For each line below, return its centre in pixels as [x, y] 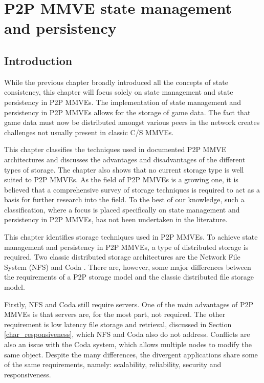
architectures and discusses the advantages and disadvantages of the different [125, 159]
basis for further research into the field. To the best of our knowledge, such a [124, 199]
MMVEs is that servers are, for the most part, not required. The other [115, 314]
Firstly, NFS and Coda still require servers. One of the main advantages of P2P [129, 304]
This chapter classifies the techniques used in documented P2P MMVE [115, 149]
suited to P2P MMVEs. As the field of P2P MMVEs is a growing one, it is [121, 179]
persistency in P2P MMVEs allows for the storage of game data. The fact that [127, 112]
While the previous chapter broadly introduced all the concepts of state [116, 82]
